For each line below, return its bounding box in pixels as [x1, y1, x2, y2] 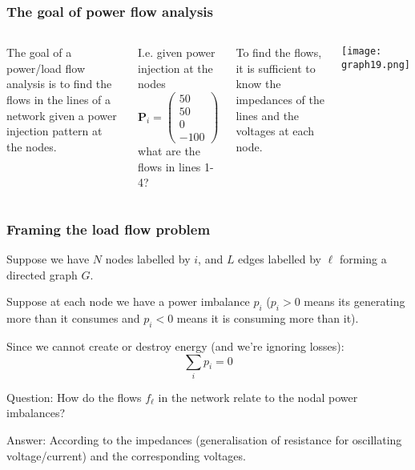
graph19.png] [341, 58, 410, 70]
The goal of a [6, 44, 72, 61]
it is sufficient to [236, 59, 316, 76]
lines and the [236, 106, 300, 123]
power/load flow [6, 59, 86, 76]
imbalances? [6, 404, 66, 421]
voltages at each [236, 123, 315, 139]
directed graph [6, 266, 78, 283]
